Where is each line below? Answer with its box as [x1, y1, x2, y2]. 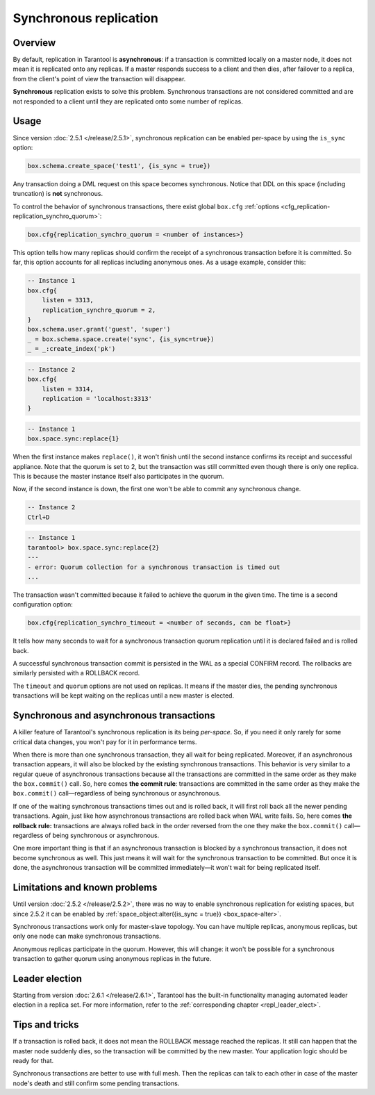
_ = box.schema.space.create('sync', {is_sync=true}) [27, 335, 215, 343]
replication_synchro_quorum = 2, [42, 306, 156, 314]
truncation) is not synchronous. [12, 190, 103, 198]
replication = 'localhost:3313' [42, 395, 153, 402]
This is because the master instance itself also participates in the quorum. [12, 472, 224, 481]
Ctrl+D [27, 513, 50, 521]
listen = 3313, [42, 296, 94, 304]
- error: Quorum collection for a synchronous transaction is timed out [27, 563, 281, 571]
